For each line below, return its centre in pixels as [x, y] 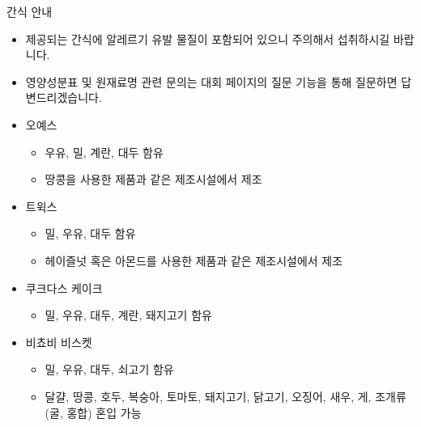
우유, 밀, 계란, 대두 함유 [104, 152]
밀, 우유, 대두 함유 [90, 233]
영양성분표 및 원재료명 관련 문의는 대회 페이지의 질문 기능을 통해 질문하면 [211, 81]
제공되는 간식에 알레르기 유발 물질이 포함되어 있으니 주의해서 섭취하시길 [208, 38]
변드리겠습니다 [62, 97]
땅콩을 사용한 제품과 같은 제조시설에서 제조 [153, 179]
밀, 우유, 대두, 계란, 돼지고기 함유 [128, 315]
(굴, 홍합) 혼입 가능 [93, 412]
